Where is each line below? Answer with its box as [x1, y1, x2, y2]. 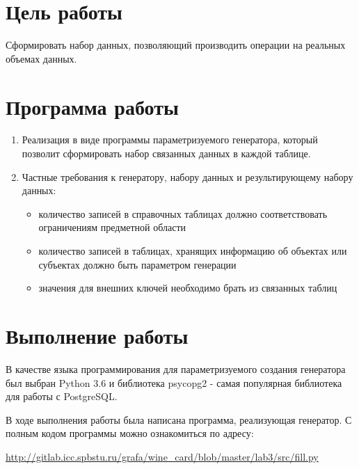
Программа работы [6, 92, 179, 120]
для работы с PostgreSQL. [6, 389, 118, 404]
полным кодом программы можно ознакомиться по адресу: [6, 426, 254, 440]
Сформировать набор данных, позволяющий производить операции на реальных [6, 38, 346, 52]
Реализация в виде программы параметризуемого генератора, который [22, 132, 318, 147]
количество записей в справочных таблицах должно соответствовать [38, 206, 328, 221]
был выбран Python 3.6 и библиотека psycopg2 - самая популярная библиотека [6, 375, 342, 390]
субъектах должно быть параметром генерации [38, 257, 237, 271]
